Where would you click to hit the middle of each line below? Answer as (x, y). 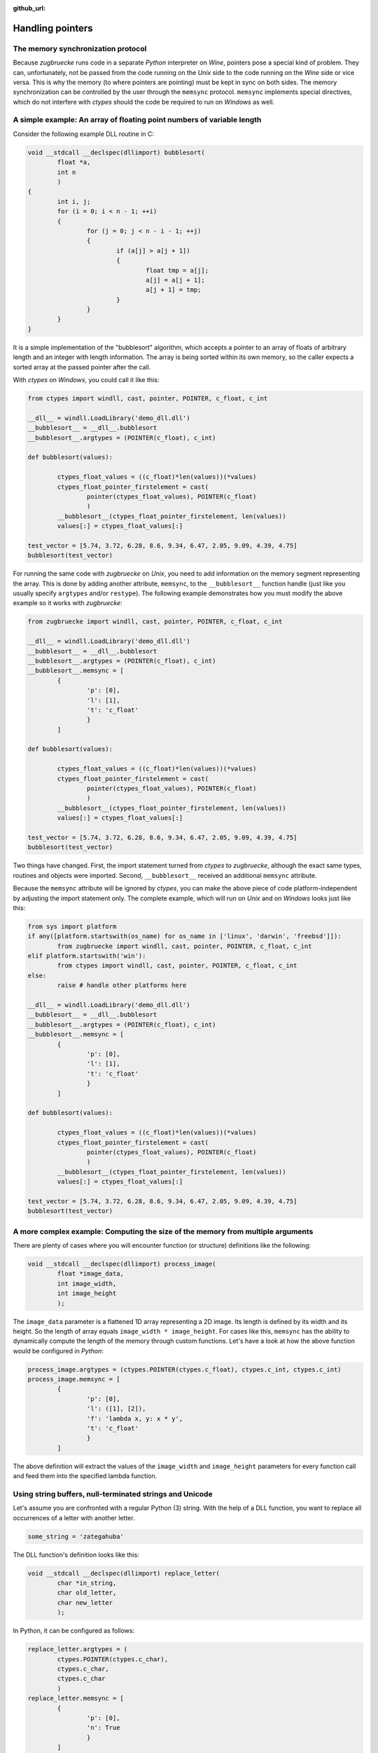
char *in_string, (87, 1583)
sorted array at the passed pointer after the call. (82, 367)
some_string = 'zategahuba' (76, 1536)
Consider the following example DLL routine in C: (83, 134)
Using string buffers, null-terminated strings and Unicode (113, 1494)
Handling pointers (53, 28)
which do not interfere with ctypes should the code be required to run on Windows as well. (144, 102)
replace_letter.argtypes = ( (78, 1649)
